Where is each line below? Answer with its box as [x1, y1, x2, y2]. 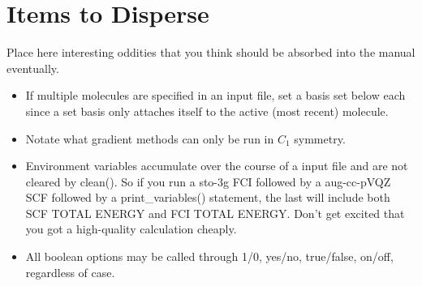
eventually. [6, 59, 59, 76]
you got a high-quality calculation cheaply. [25, 220, 237, 237]
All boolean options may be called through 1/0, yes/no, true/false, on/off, [25, 248, 394, 265]
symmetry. [294, 130, 346, 147]
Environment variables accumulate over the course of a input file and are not [25, 157, 408, 174]
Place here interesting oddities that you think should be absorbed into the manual [6, 44, 416, 61]
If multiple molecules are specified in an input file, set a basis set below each [25, 87, 406, 104]
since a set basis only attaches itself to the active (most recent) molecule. [25, 102, 389, 119]
